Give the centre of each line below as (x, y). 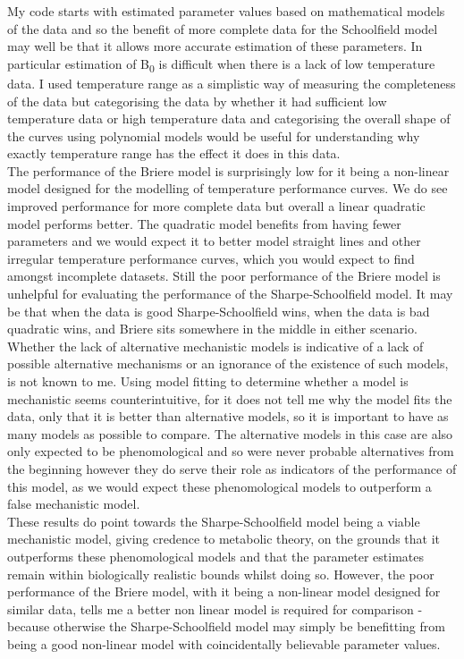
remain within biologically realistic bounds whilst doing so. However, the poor (221, 574)
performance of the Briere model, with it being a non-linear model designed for (224, 591)
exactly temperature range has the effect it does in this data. (174, 153)
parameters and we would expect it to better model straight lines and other (214, 241)
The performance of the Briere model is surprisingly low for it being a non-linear (228, 170)
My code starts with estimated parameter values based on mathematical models (226, 11)
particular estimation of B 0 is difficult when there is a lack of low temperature (221, 64)
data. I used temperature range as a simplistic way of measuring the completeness (232, 83)
